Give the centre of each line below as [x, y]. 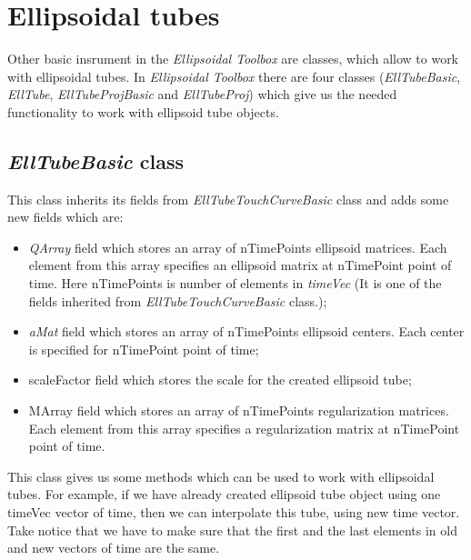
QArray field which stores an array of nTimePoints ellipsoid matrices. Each [238, 247]
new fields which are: [65, 217]
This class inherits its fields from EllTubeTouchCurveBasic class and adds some [228, 199]
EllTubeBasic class [95, 160]
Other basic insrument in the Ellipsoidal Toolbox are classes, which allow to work [233, 59]
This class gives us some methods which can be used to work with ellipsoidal [221, 476]
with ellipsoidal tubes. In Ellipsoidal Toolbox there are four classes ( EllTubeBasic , [234, 76]
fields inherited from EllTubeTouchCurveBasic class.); [178, 300]
